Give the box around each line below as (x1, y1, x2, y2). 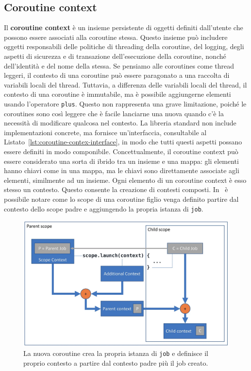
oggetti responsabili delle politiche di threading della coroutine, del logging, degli (4, 41, 244, 52)
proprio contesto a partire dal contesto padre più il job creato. (23, 358, 208, 368)
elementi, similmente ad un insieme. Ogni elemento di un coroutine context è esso (4, 175, 247, 185)
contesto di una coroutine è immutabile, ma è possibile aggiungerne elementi (4, 89, 231, 99)
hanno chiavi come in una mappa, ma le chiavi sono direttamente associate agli (4, 165, 239, 176)
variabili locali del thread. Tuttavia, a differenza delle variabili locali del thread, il (4, 79, 247, 89)
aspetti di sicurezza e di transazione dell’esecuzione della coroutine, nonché (4, 51, 226, 61)
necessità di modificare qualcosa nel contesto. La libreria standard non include (4, 118, 236, 128)
